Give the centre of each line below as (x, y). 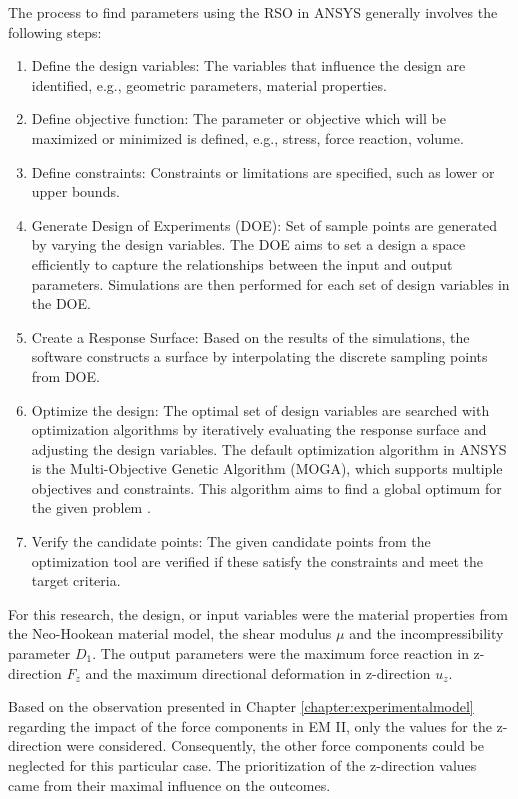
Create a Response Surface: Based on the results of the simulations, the (250, 336)
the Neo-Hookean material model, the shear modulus (170, 633)
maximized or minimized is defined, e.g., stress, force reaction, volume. (247, 137)
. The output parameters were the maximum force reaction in (280, 653)
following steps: (55, 31)
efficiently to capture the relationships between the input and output (242, 263)
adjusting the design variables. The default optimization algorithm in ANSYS (269, 448)
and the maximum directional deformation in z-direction (258, 672)
